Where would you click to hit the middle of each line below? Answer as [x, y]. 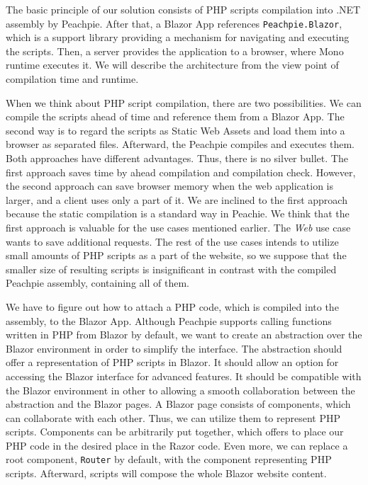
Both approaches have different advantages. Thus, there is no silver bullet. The [177, 158]
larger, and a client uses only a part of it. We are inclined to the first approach [177, 199]
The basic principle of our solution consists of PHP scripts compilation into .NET [183, 9]
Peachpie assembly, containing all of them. [97, 283]
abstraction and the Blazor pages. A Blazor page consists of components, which [178, 404]
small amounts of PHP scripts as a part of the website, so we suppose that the [176, 255]
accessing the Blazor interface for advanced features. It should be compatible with [184, 376]
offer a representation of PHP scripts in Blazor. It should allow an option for [172, 362]
